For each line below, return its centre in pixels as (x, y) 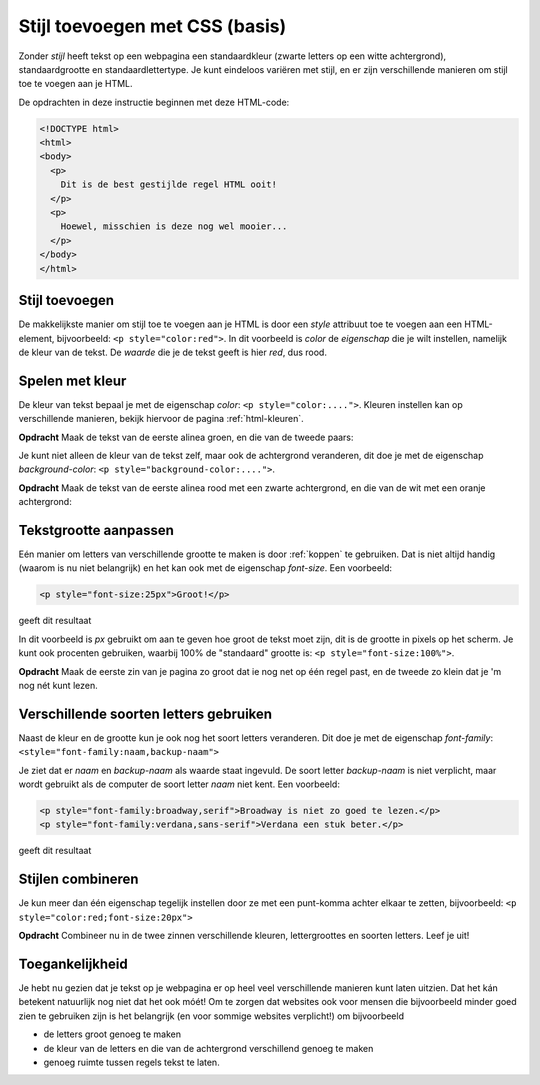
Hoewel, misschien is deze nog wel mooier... (174, 226)
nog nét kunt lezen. (58, 685)
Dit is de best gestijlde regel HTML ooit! (168, 184)
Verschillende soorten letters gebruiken (145, 713)
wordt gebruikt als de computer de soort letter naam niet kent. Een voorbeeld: (179, 784)
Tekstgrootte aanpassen (96, 530)
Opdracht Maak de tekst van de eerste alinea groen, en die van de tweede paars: (186, 437)
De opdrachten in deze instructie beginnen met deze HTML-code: (154, 102)
